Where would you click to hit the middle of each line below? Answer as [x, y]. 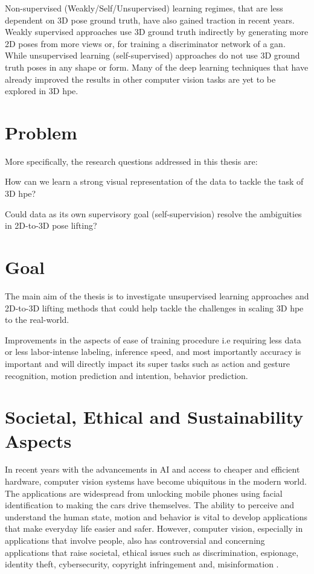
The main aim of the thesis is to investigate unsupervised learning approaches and [157, 295]
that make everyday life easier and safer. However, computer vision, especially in [154, 528]
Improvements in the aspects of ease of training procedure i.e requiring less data [153, 340]
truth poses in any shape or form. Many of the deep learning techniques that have [157, 67]
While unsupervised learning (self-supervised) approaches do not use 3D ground [152, 55]
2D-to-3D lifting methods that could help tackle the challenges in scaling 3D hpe [154, 308]
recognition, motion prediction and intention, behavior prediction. [127, 375]
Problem [41, 132]
